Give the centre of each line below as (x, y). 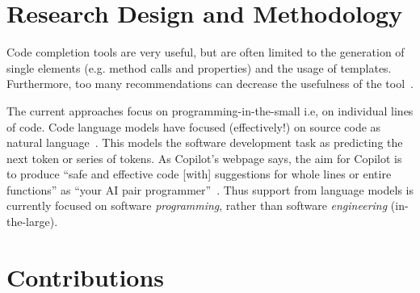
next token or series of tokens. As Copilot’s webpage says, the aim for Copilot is (204, 158)
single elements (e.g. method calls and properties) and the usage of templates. (199, 67)
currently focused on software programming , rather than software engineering (197, 205)
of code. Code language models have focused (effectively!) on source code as (194, 126)
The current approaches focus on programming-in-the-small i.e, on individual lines (210, 110)
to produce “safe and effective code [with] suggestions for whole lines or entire (199, 174)
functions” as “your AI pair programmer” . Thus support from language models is (210, 189)
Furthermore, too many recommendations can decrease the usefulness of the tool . (210, 84)
